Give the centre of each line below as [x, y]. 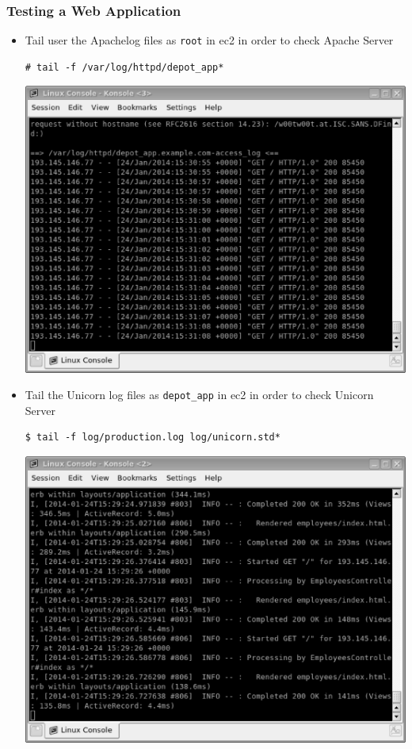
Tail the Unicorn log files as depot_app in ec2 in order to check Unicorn [199, 395]
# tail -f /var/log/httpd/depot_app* [124, 67]
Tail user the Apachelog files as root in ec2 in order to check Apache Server [209, 40]
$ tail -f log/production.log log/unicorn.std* [153, 438]
